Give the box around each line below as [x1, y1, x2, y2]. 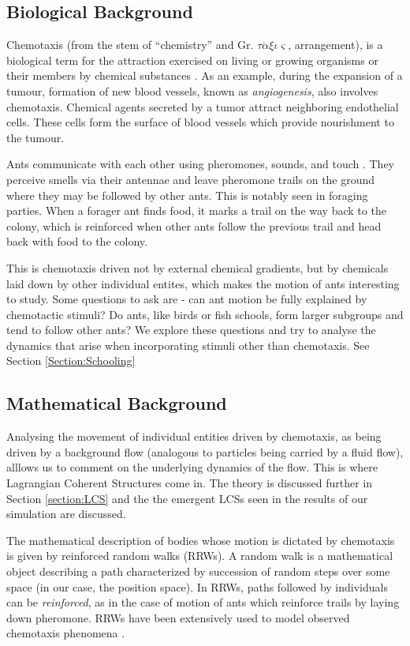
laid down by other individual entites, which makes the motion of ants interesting [6, 275, 400, 291]
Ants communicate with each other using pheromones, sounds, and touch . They [6, 156, 395, 172]
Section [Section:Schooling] [6, 352, 136, 369]
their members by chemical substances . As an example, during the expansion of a [6, 67, 403, 84]
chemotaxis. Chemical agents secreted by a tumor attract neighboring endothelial [6, 98, 399, 115]
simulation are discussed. [6, 505, 126, 522]
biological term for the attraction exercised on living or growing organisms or [6, 51, 378, 68]
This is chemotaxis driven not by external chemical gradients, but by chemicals [6, 259, 389, 276]
